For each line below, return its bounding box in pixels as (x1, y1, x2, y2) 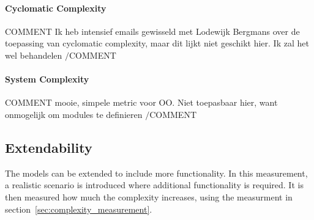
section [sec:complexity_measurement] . (5, 202, 152, 215)
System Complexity (5, 73, 89, 86)
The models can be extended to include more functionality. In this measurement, (5, 166, 308, 179)
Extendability (5, 137, 92, 156)
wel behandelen (5, 48, 62, 61)
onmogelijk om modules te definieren (5, 108, 143, 120)
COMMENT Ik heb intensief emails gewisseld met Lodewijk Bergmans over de (5, 24, 300, 37)
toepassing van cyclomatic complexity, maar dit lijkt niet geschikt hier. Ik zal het (5, 37, 309, 50)
